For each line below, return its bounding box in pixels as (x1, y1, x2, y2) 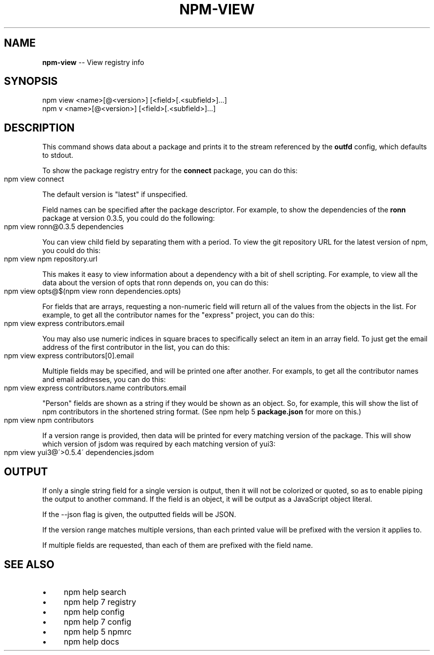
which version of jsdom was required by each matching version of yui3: (42, 440, 276, 449)
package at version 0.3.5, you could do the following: (42, 214, 215, 223)
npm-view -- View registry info (42, 58, 144, 66)
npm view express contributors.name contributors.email (4, 384, 186, 393)
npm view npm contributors (4, 416, 94, 425)
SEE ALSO (4, 558, 54, 571)
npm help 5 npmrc (63, 626, 132, 637)
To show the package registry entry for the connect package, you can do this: (42, 166, 298, 175)
